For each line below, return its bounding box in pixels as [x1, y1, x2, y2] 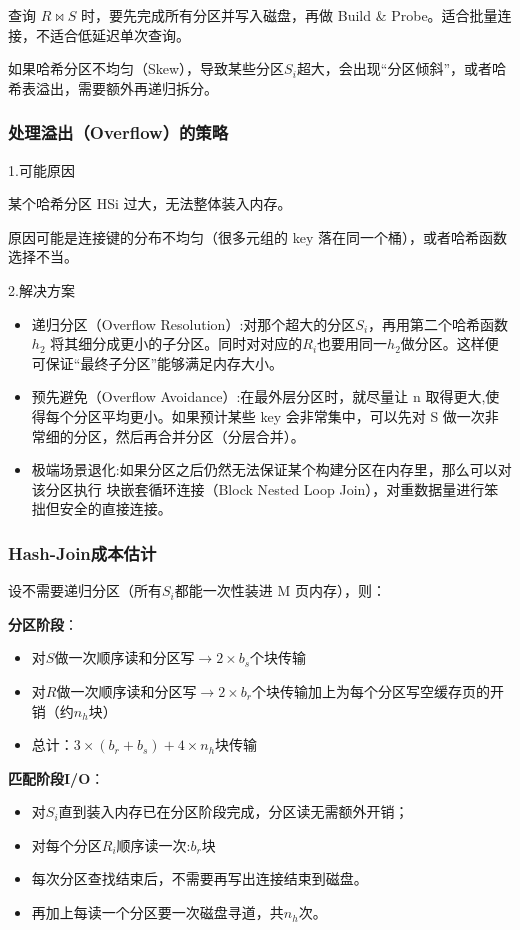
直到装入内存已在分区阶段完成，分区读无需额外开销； [58, 801, 409, 822]
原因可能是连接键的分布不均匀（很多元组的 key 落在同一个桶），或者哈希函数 [8, 226, 507, 247]
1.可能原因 [8, 159, 75, 180]
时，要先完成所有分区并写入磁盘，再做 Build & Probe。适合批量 [81, 5, 498, 25]
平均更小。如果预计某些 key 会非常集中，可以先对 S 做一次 [101, 405, 485, 426]
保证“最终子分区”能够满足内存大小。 [45, 352, 284, 373]
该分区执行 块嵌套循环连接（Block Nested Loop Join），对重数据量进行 [31, 478, 485, 499]
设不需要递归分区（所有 [8, 580, 162, 601]
